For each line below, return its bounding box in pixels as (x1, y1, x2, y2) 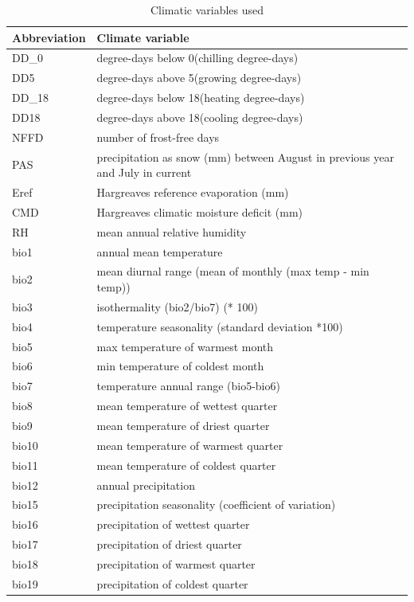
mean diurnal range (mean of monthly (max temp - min (96, 263, 369, 279)
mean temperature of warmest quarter (96, 436, 283, 453)
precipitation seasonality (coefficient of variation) (96, 496, 336, 513)
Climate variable (96, 29, 189, 45)
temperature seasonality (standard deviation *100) (96, 318, 343, 334)
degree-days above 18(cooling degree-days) (96, 108, 303, 125)
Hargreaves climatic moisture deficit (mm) (96, 203, 303, 220)
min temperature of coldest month (96, 358, 264, 374)
